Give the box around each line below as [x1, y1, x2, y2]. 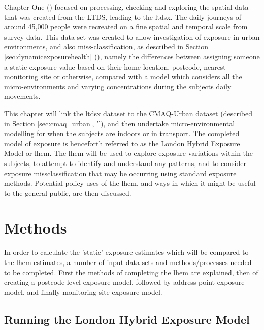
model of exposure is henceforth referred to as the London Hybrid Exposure [4, 138, 240, 148]
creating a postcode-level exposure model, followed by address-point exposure [4, 277, 245, 287]
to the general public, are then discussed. [4, 187, 131, 198]
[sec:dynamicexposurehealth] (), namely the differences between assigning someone [4, 51, 260, 61]
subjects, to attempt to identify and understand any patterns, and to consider [4, 157, 246, 168]
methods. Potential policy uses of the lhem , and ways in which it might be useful [4, 178, 256, 188]
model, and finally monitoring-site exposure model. [4, 286, 162, 297]
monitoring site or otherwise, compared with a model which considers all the [4, 71, 242, 82]
